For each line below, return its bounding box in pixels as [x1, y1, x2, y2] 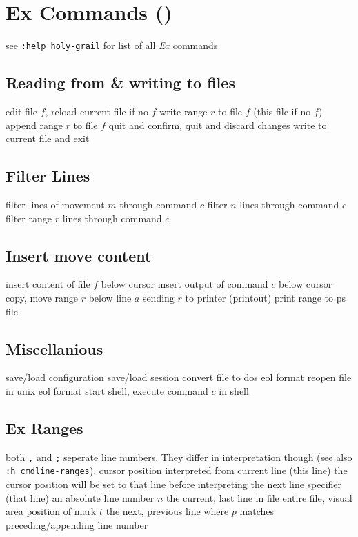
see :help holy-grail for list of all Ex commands [6, 38, 218, 52]
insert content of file [6, 277, 90, 291]
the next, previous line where [106, 504, 229, 518]
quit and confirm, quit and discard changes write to [108, 117, 327, 132]
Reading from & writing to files [6, 72, 235, 93]
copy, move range [6, 290, 79, 304]
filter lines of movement [6, 197, 105, 211]
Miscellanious [6, 338, 103, 359]
